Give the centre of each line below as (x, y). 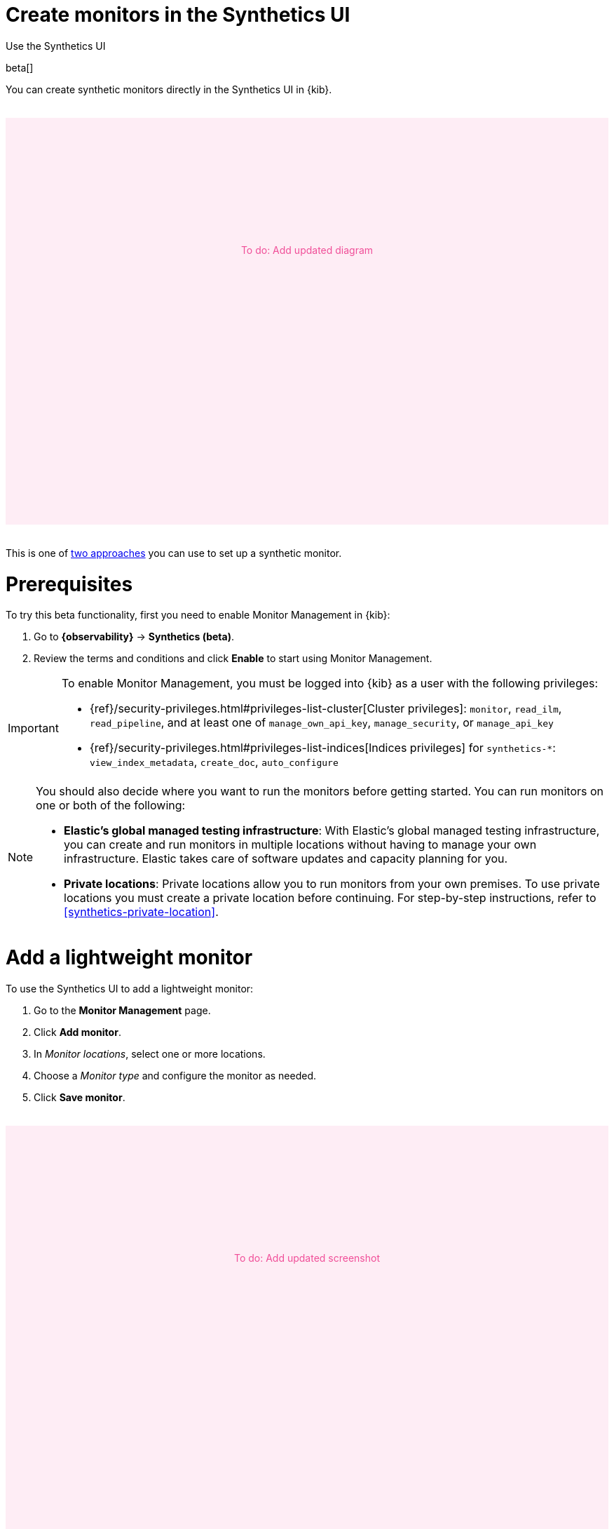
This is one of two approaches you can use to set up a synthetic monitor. (174, 553)
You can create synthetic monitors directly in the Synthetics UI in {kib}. (169, 89)
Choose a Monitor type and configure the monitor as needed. (175, 1075)
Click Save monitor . (80, 1097)
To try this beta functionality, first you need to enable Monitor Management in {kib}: (198, 615)
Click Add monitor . (77, 1032)
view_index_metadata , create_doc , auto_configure (214, 762)
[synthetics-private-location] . (141, 912)
